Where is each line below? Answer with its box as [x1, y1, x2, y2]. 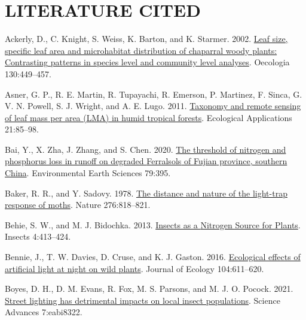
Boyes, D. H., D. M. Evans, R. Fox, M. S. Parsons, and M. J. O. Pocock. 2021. [5, 282, 293, 295]
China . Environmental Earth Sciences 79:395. [5, 167, 171, 179]
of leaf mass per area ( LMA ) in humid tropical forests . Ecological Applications [5, 111, 292, 123]
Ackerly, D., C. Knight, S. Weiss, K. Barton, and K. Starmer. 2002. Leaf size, [5, 32, 288, 45]
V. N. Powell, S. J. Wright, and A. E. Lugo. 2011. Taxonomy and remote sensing [5, 99, 301, 112]
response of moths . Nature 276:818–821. [5, 198, 151, 211]
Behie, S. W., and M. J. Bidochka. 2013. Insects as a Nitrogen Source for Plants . [5, 218, 301, 231]
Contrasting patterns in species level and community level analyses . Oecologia [5, 56, 290, 68]
